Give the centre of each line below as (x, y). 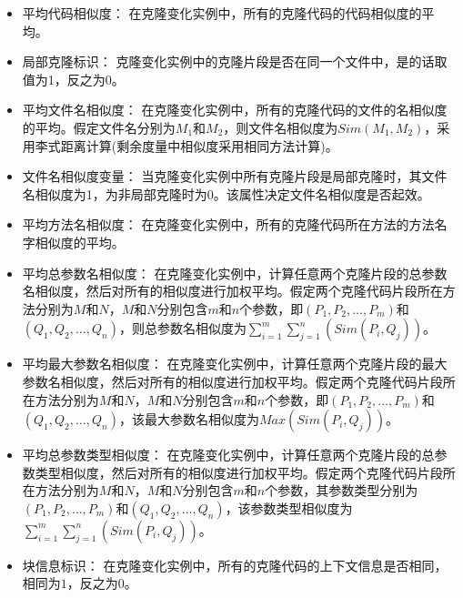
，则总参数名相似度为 (182, 328)
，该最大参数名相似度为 (189, 419)
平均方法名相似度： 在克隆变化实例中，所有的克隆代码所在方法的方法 (228, 224)
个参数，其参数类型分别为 (342, 490)
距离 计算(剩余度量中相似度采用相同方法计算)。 (199, 145)
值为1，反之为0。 (73, 79)
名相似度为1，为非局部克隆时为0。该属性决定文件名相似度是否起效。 (226, 193)
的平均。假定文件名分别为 (99, 127)
